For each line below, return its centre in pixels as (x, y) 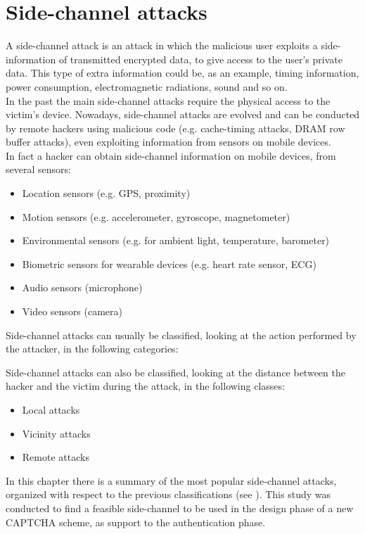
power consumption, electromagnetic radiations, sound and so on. (147, 86)
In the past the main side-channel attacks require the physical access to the (168, 100)
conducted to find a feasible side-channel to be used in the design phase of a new (180, 508)
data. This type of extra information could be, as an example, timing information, (182, 73)
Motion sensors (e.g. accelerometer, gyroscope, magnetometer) (156, 216)
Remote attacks (56, 457)
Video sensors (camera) (72, 311)
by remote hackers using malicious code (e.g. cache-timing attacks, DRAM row (175, 128)
